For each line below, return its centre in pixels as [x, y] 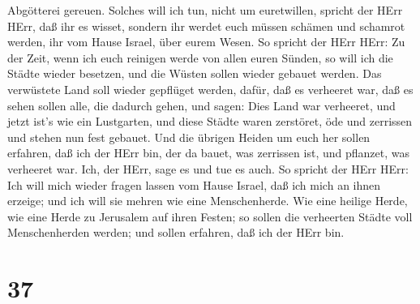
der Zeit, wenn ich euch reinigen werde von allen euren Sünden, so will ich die [200, 57]
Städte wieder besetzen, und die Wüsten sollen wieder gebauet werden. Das [195, 73]
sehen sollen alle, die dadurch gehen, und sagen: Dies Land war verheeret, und [201, 105]
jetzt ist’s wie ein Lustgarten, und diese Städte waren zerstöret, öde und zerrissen [210, 121]
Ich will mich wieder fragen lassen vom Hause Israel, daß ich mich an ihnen [194, 184]
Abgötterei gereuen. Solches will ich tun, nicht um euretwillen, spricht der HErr [205, 10]
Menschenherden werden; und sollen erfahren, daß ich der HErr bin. [176, 232]
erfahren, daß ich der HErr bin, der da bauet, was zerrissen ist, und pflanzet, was [208, 153]
